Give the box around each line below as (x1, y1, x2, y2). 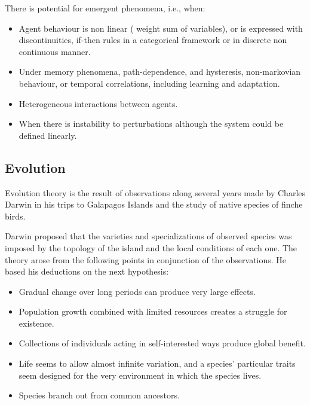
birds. (5, 209, 26, 222)
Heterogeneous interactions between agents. (19, 97, 178, 109)
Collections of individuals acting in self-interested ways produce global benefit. (19, 337, 306, 349)
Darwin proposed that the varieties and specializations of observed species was (5, 230, 292, 242)
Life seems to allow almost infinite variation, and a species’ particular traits (19, 357, 296, 370)
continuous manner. (19, 45, 91, 57)
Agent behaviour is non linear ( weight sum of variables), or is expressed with (19, 22, 303, 34)
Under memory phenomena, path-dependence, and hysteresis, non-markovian (19, 65, 301, 78)
